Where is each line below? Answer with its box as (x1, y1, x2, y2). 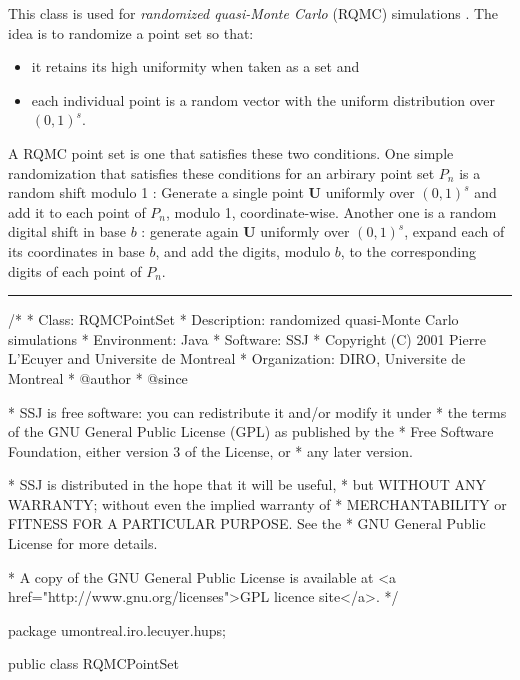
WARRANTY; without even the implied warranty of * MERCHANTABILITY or (8, 493, 507, 514)
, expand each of (404, 221, 505, 242)
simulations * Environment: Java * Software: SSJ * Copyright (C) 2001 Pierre (8, 328, 486, 349)
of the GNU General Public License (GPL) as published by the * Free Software (8, 421, 494, 442)
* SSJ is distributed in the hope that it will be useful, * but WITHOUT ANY (8, 474, 487, 495)
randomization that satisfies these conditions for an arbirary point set (8, 162, 435, 183)
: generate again (141, 221, 239, 242)
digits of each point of (8, 260, 142, 281)
